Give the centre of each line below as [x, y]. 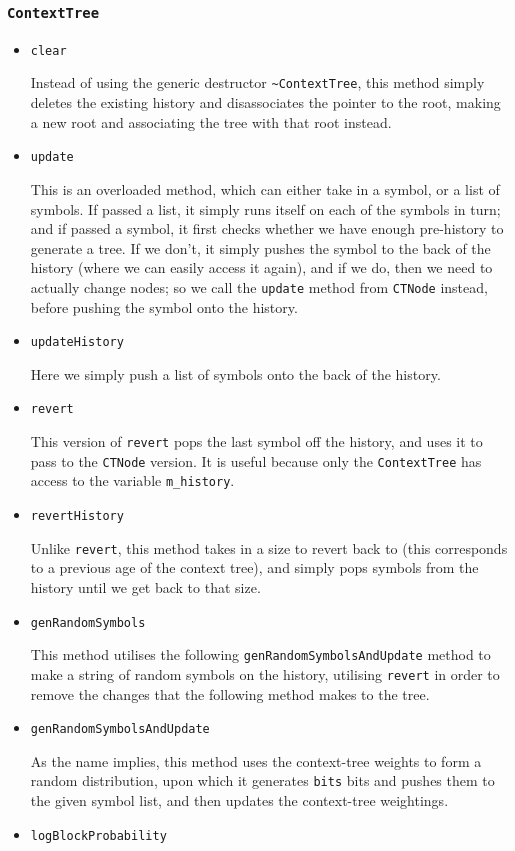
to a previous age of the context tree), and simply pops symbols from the [254, 567]
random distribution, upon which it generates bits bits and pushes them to [262, 780]
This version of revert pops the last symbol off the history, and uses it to [256, 441]
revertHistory [77, 516]
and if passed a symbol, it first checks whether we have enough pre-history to [267, 228]
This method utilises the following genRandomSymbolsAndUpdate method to [260, 654]
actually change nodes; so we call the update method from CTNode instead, [259, 286]
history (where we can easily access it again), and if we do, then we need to [261, 267]
